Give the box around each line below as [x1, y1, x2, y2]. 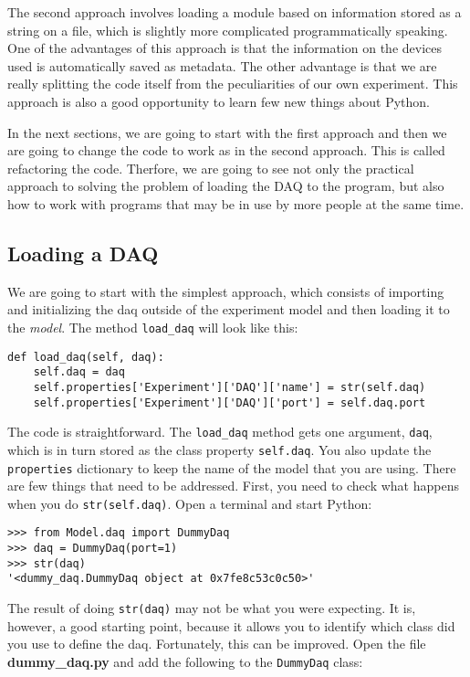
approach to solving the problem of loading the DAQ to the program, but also [7, 176, 444, 196]
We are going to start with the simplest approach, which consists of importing [7, 281, 444, 301]
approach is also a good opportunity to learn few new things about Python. [7, 91, 430, 111]
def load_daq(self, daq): [7, 350, 164, 364]
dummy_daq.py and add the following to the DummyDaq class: [7, 651, 363, 671]
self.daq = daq [33, 365, 125, 379]
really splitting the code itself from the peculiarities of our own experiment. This [7, 74, 458, 93]
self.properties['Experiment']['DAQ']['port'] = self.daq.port [33, 396, 426, 409]
